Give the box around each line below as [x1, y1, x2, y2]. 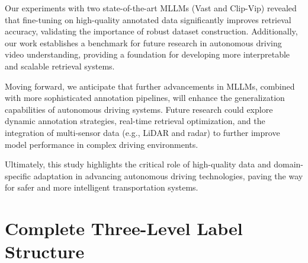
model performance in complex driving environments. [5, 138, 198, 150]
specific [5, 169, 31, 182]
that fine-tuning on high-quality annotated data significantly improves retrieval [5, 13, 291, 26]
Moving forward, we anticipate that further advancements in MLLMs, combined [5, 80, 295, 92]
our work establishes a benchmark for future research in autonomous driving [5, 36, 282, 49]
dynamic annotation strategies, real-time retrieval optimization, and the [5, 115, 265, 127]
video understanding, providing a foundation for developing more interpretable [5, 48, 290, 61]
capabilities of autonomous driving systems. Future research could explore [5, 103, 273, 115]
